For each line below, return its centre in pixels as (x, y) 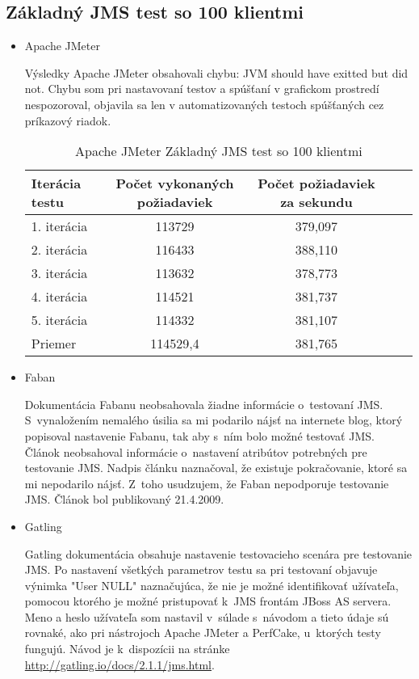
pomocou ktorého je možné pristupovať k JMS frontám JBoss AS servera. (208, 601)
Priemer (54, 344)
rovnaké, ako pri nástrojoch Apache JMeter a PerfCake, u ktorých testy (203, 633)
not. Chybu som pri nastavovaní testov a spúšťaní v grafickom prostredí (202, 89)
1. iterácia (59, 226)
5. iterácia (59, 320)
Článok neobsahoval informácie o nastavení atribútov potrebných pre (196, 451)
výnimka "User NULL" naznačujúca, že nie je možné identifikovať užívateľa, (212, 585)
